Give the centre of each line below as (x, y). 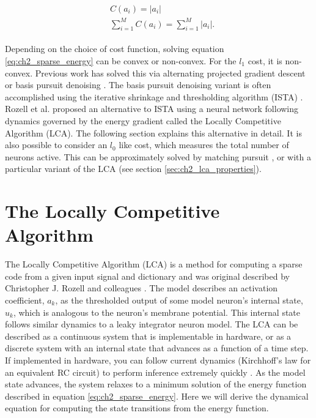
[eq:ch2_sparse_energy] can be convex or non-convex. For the (121, 60)
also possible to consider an (56, 145)
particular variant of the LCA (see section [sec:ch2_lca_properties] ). (133, 169)
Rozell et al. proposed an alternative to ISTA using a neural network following (152, 109)
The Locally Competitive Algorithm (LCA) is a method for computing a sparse (154, 264)
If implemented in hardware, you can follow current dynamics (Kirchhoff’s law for (158, 360)
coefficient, (25, 300)
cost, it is (265, 60)
